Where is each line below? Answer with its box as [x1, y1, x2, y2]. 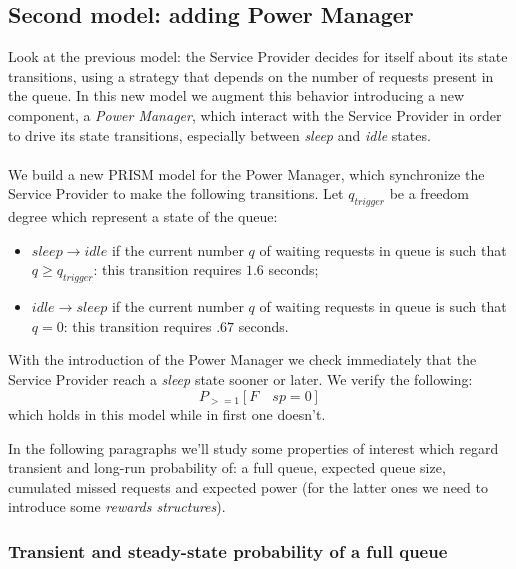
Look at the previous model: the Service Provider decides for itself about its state [8, 46, 508, 67]
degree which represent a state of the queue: [8, 206, 278, 227]
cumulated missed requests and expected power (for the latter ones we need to [8, 476, 488, 497]
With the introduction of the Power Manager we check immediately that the [8, 349, 477, 370]
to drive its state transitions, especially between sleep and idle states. [8, 124, 431, 145]
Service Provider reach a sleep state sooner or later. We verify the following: [8, 368, 473, 389]
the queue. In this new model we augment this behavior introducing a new [8, 85, 465, 106]
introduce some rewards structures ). [8, 496, 226, 517]
